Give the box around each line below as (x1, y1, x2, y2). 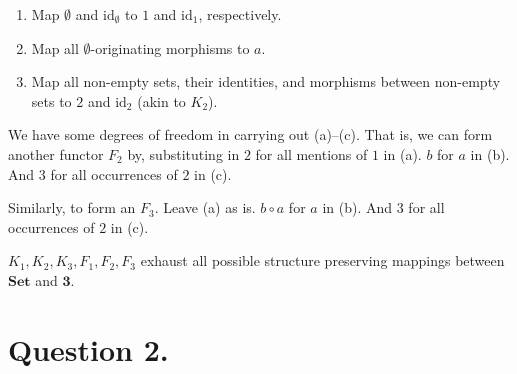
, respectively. (198, 4, 282, 24)
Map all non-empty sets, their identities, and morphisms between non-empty (31, 71, 501, 92)
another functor (8, 143, 104, 164)
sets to (31, 90, 72, 111)
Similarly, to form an (8, 197, 136, 218)
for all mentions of (255, 143, 368, 164)
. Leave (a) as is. (154, 197, 256, 218)
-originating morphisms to (90, 37, 250, 58)
